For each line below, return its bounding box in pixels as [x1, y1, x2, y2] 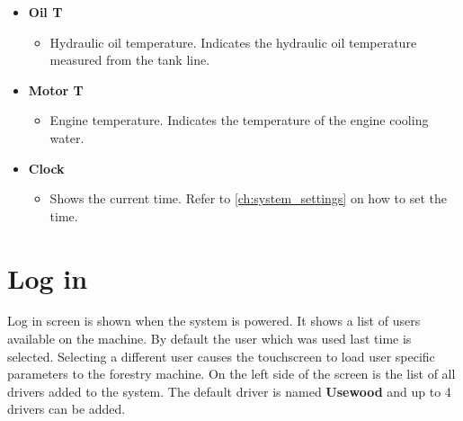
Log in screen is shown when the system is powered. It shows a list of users [7, 311, 421, 330]
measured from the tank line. [49, 50, 210, 69]
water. [49, 128, 85, 147]
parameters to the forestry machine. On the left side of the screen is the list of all [7, 364, 456, 383]
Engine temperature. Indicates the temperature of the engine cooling [49, 111, 429, 130]
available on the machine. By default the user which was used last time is [7, 329, 412, 348]
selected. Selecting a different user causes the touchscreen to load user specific [7, 346, 435, 365]
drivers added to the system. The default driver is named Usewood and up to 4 [7, 381, 451, 400]
